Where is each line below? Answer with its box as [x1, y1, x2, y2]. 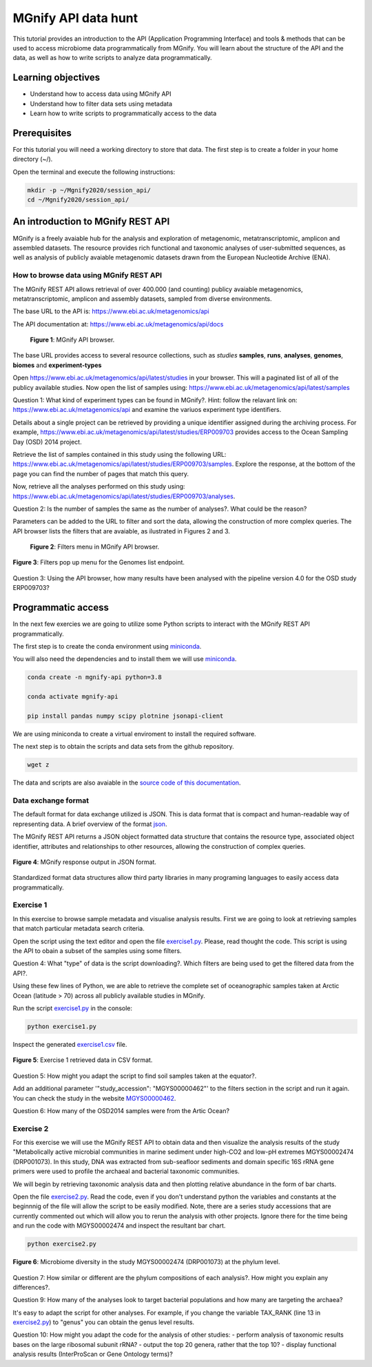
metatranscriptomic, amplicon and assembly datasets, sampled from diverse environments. [12, 294, 272, 303]
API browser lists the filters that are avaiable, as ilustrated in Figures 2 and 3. [12, 527, 231, 535]
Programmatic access [12, 602, 110, 613]
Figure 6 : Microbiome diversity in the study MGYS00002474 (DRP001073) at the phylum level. [12, 1258, 280, 1266]
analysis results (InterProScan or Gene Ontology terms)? [12, 1350, 174, 1359]
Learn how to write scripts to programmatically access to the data [30, 109, 217, 117]
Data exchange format [12, 796, 90, 805]
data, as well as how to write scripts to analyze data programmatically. [12, 54, 213, 62]
